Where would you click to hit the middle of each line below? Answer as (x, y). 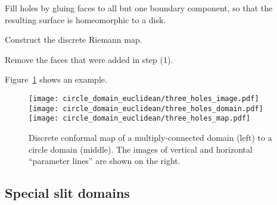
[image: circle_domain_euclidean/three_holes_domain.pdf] (146, 108)
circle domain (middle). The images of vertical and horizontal (141, 149)
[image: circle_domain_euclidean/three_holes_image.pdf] (144, 98)
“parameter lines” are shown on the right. (105, 161)
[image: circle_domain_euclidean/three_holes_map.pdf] (140, 119)
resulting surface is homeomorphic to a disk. (85, 19)
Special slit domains (67, 193)
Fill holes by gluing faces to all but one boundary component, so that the (139, 8)
